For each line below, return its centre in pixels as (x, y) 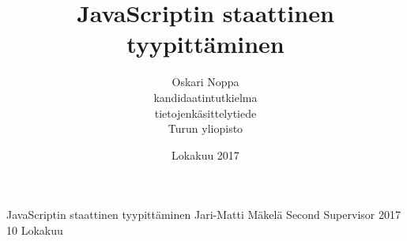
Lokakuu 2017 (205, 154)
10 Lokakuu (35, 230)
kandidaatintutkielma (205, 97)
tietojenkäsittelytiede (205, 113)
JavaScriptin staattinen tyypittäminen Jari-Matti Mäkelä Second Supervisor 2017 (203, 215)
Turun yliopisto (205, 128)
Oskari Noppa (205, 82)
